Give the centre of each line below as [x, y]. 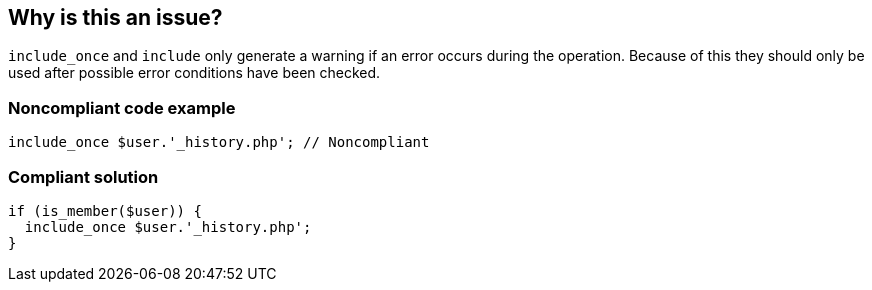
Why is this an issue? [115, 17]
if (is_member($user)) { [105, 210]
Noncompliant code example [122, 107]
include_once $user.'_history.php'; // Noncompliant [219, 142]
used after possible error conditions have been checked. [194, 73]
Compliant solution [83, 176]
